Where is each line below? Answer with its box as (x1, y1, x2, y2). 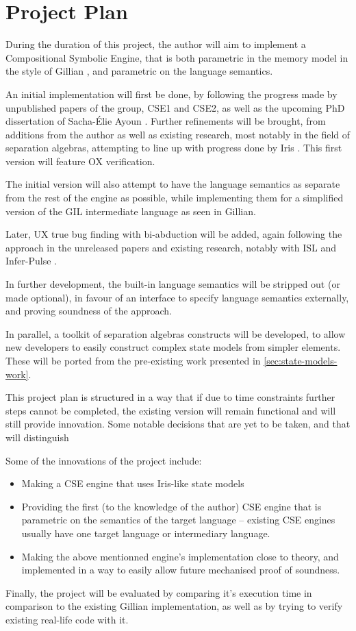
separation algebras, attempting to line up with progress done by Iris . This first (5, 140, 342, 155)
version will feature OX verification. (5, 153, 155, 168)
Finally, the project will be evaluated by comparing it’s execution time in (5, 585, 312, 599)
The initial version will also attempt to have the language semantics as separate (5, 177, 340, 191)
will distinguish (5, 430, 69, 444)
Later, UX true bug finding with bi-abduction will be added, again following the (5, 227, 342, 241)
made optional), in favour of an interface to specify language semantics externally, (5, 290, 349, 304)
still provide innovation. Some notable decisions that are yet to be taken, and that (5, 417, 351, 431)
